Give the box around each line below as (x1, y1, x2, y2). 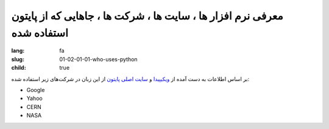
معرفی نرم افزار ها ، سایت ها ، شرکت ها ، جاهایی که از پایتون (11, 9, 283, 22)
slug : (11, 55, 24, 63)
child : (11, 64, 27, 71)
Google (26, 86, 45, 93)
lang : (11, 47, 25, 55)
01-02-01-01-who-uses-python (59, 55, 138, 63)
